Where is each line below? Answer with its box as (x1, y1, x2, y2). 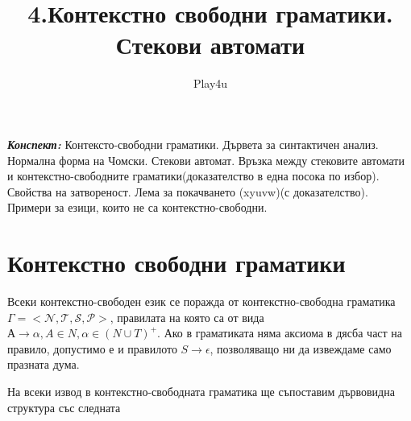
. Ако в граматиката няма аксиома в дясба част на (157, 324, 403, 341)
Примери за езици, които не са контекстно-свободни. (7, 199, 268, 216)
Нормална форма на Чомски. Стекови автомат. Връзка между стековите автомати (7, 151, 405, 168)
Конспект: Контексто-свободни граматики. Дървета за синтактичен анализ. (7, 135, 379, 152)
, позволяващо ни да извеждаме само (210, 340, 392, 357)
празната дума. (7, 356, 80, 373)
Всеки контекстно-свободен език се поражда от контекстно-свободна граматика (7, 293, 396, 309)
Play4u (193, 75, 228, 92)
